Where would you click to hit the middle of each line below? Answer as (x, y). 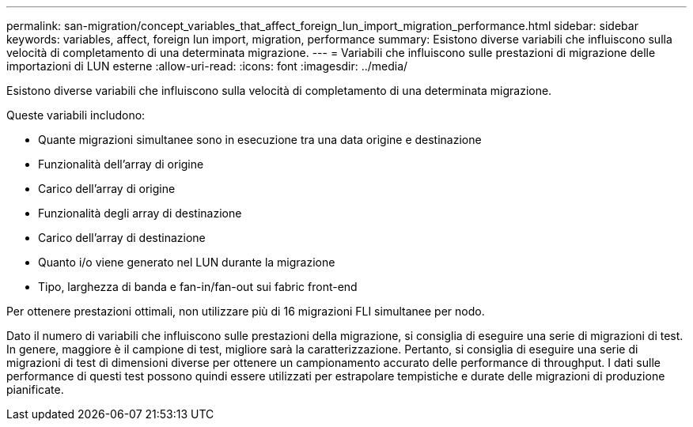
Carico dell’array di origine (107, 189)
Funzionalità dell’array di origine (121, 164)
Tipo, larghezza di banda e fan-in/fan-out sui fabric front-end (198, 287)
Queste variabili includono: (76, 115)
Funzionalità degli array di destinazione (140, 213)
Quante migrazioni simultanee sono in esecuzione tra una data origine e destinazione (260, 140)
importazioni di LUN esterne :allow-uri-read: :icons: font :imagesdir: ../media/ (207, 66)
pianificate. (35, 389)
